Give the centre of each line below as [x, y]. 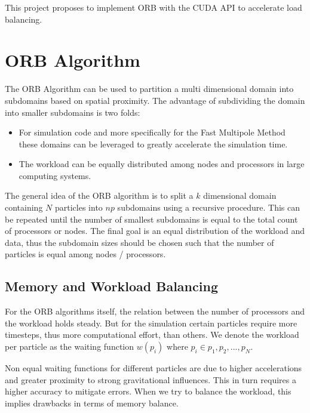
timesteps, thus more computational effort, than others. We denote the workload [152, 335]
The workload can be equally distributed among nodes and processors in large [162, 164]
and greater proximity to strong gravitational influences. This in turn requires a [151, 379]
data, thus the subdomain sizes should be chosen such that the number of [139, 242]
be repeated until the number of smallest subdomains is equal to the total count [151, 219]
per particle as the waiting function [70, 346]
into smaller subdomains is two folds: [73, 112]
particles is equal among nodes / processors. [85, 254]
